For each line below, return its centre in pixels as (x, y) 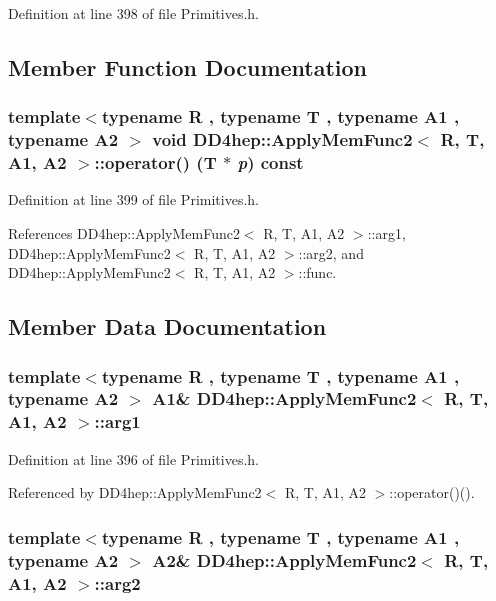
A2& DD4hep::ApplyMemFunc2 (284, 559)
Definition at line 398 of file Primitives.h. (133, 13)
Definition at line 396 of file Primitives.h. (133, 458)
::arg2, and (331, 252)
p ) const (270, 162)
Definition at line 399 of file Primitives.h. (133, 199)
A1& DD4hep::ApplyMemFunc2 (284, 398)
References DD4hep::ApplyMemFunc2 (124, 233)
